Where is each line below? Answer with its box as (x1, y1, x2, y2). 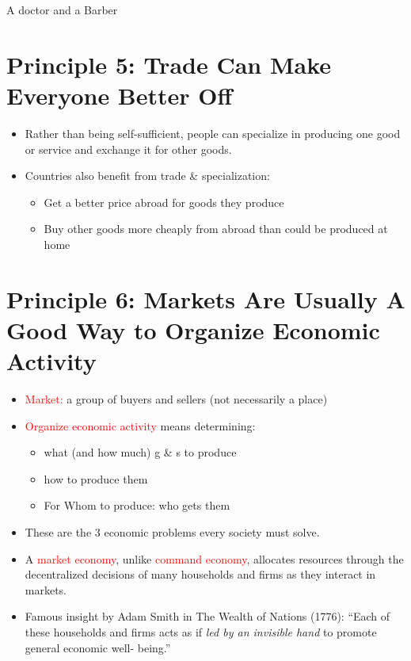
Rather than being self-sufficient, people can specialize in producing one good (25, 124, 401, 141)
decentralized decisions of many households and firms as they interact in (25, 566, 376, 583)
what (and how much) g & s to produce (44, 444, 237, 460)
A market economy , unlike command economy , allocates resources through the (25, 550, 404, 567)
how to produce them (44, 470, 148, 487)
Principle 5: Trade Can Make (6, 48, 332, 80)
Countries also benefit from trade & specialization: (25, 167, 270, 184)
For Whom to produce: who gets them (44, 497, 230, 514)
